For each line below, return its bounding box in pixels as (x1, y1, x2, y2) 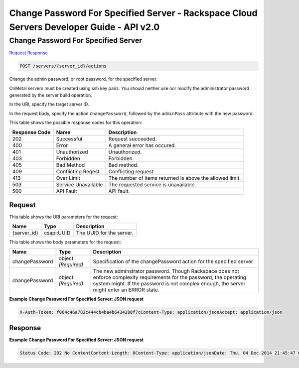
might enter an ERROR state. (93, 286, 159, 293)
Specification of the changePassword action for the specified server (93, 258, 254, 265)
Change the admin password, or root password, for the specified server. (9, 76, 157, 82)
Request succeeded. (108, 135, 157, 142)
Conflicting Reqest (56, 168, 100, 175)
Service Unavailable (56, 181, 103, 188)
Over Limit (56, 174, 81, 181)
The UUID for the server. (76, 230, 134, 237)
